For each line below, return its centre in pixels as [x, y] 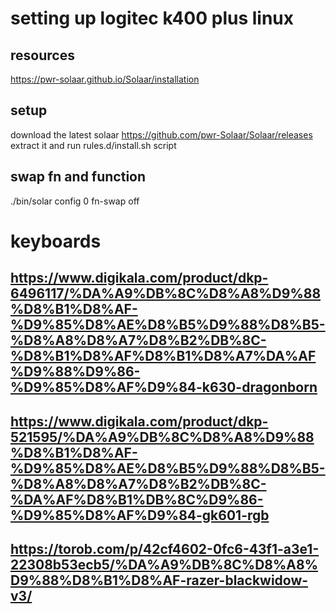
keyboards [56, 241]
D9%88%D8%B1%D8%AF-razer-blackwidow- [159, 580]
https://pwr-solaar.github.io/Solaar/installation [105, 79]
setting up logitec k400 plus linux [152, 18]
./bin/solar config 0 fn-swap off [75, 201]
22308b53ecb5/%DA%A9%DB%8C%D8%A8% [164, 564]
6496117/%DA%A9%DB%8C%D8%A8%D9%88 [166, 293]
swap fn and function [78, 177]
